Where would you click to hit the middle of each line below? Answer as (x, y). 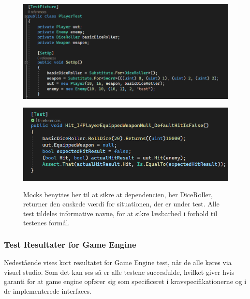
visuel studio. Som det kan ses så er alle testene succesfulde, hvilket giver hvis (119, 272)
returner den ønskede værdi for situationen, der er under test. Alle (121, 204)
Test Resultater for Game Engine (70, 244)
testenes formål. (47, 223)
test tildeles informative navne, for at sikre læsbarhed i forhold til (120, 213)
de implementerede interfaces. (48, 291)
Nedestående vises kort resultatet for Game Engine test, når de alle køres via (118, 262)
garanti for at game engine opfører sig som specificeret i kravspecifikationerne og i (125, 281)
